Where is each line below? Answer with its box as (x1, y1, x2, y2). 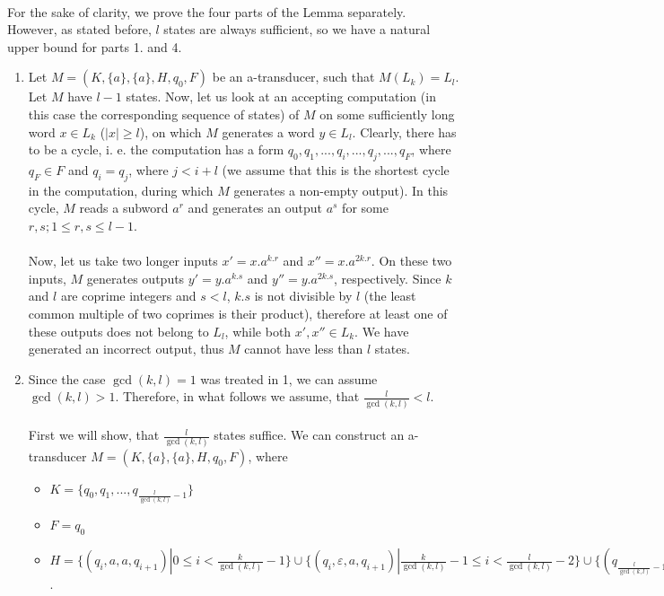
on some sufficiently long (319, 104, 455, 123)
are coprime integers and (60, 286, 197, 305)
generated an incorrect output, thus (28, 339, 224, 358)
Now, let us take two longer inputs (28, 251, 218, 270)
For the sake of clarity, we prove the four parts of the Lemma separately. (7, 2, 406, 21)
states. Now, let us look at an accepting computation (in (126, 87, 436, 106)
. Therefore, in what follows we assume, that (115, 387, 360, 406)
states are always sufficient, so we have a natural (163, 20, 431, 39)
